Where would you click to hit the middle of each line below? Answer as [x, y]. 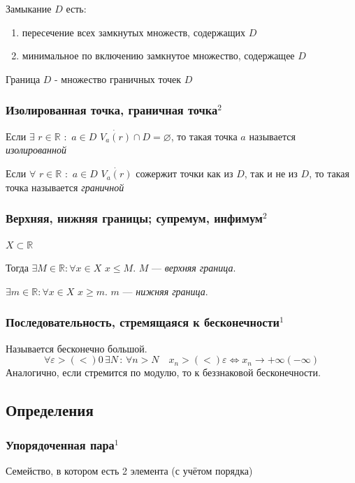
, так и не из [271, 173]
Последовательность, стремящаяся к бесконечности [143, 322]
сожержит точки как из [184, 173]
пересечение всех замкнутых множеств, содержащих [133, 32]
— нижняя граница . [165, 291]
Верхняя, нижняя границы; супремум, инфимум [135, 218]
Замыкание [29, 8]
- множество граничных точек [118, 79]
